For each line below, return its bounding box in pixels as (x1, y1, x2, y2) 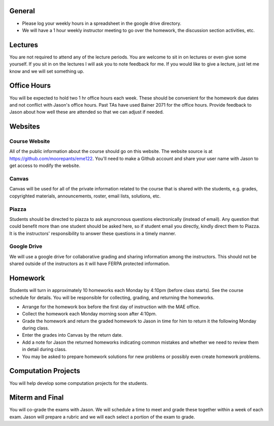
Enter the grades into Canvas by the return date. (22, 332, 123, 338)
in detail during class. (22, 346, 67, 352)
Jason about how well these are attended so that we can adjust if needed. (9, 109, 164, 115)
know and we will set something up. (9, 68, 85, 74)
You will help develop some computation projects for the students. (9, 380, 148, 386)
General (9, 7, 36, 15)
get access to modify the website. (9, 162, 81, 169)
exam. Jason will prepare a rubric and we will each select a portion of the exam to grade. (9, 414, 195, 420)
